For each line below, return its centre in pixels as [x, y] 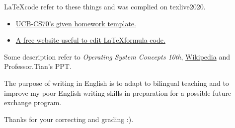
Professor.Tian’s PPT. [38, 66]
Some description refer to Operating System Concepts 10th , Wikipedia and [117, 56]
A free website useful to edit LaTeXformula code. [90, 40]
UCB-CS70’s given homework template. [76, 23]
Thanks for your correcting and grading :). [69, 119]
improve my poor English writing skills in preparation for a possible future [118, 93]
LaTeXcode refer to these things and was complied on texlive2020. [105, 6]
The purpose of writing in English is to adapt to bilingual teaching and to [117, 83]
